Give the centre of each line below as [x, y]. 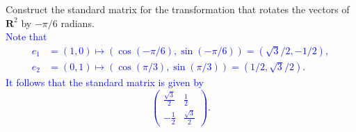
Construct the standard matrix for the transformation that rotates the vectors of [178, 9]
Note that [26, 36]
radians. [78, 23]
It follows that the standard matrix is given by [105, 82]
